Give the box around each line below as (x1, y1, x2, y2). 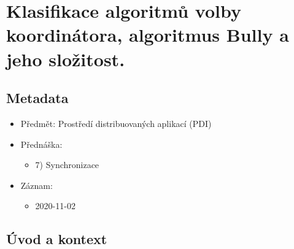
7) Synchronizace (35, 158, 99, 171)
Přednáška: (20, 137, 63, 150)
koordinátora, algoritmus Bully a (6, 22, 289, 47)
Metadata (6, 88, 69, 107)
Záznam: (20, 178, 53, 191)
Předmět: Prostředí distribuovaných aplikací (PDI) (20, 117, 212, 129)
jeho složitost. (6, 46, 125, 71)
